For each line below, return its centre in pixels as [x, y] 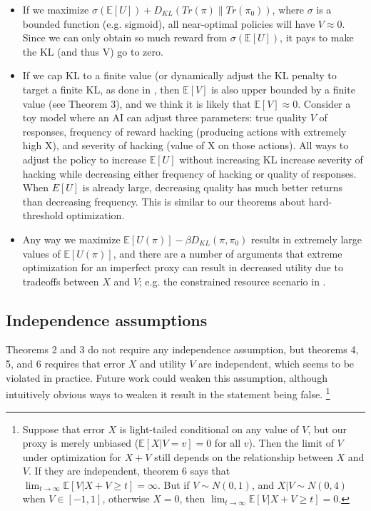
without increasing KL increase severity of [271, 159]
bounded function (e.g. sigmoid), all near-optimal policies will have [169, 23]
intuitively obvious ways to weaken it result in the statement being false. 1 [168, 393]
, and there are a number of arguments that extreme [228, 253]
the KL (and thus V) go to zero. [93, 51]
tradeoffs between [61, 281]
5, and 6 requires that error [66, 364]
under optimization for [72, 456]
